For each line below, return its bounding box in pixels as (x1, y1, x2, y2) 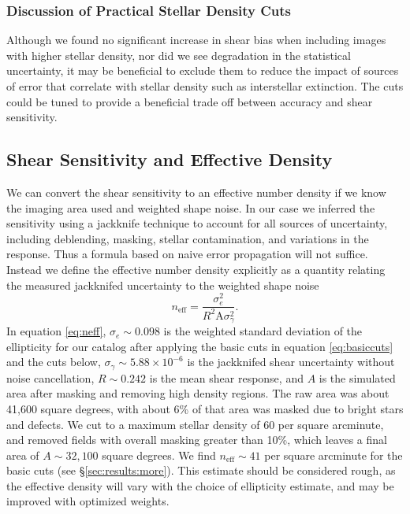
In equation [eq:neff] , (6, 323, 106, 339)
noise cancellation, (6, 369, 95, 386)
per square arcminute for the (264, 446, 403, 463)
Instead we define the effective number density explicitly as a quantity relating (6, 261, 386, 277)
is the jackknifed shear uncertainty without (187, 353, 395, 370)
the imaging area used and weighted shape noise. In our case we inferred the (6, 199, 375, 216)
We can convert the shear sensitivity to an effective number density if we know (6, 183, 386, 200)
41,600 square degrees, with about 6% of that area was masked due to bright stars (6, 400, 404, 416)
